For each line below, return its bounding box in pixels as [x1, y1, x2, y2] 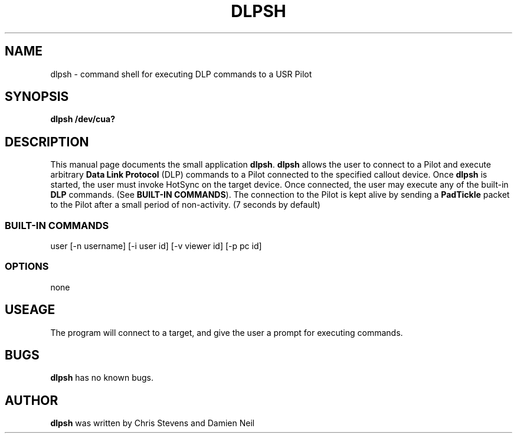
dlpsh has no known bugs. [50, 372, 154, 383]
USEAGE [5, 302, 55, 318]
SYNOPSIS [5, 89, 69, 104]
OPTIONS [5, 260, 49, 273]
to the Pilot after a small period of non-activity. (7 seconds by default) [50, 200, 320, 210]
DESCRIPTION [5, 134, 89, 149]
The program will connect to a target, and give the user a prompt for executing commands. [50, 327, 403, 338]
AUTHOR [5, 393, 58, 408]
